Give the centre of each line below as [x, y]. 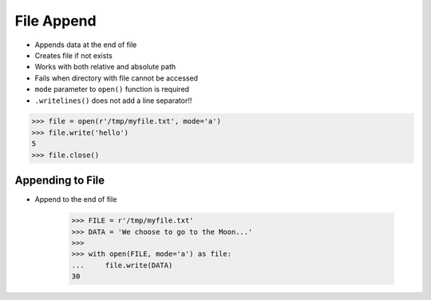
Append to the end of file [76, 199]
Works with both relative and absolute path [105, 67]
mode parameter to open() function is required [112, 89]
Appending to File [60, 181]
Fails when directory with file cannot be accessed [117, 78]
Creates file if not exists [74, 55]
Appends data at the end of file [86, 45]
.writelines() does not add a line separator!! [113, 101]
